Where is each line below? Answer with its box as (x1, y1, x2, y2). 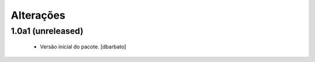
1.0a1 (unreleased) (10, 26, 84, 36)
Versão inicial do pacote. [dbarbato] (40, 43, 127, 50)
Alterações (10, 9, 65, 22)
